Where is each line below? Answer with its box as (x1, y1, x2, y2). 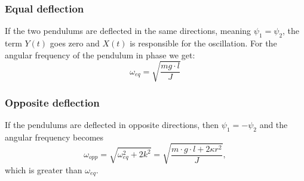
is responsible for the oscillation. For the (130, 37, 277, 49)
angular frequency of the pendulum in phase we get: (5, 48, 195, 61)
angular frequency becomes (5, 130, 104, 143)
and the (259, 118, 288, 130)
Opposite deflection (5, 95, 100, 110)
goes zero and (50, 37, 100, 49)
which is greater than (5, 163, 82, 176)
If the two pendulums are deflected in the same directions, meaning (5, 24, 251, 37)
